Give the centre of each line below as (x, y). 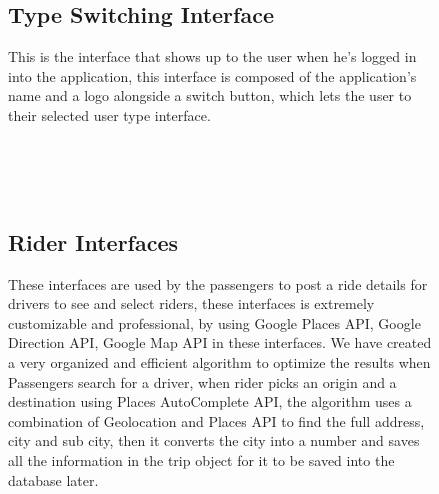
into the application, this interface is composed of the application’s (212, 75)
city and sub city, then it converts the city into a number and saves (214, 440)
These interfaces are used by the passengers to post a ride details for (218, 283)
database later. (53, 479)
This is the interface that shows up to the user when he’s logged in (212, 56)
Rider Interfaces (93, 241)
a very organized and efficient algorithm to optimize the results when (219, 361)
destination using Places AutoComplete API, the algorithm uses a (210, 401)
